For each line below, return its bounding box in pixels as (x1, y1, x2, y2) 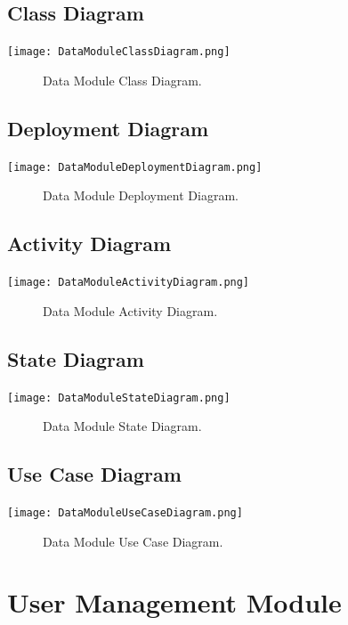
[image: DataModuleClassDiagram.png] (7, 45, 231, 59)
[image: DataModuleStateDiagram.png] (7, 391, 231, 404)
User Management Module (7, 584, 342, 621)
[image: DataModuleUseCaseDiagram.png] (7, 507, 243, 520)
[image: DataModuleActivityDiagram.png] (7, 276, 250, 289)
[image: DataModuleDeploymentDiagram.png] (7, 160, 263, 174)
